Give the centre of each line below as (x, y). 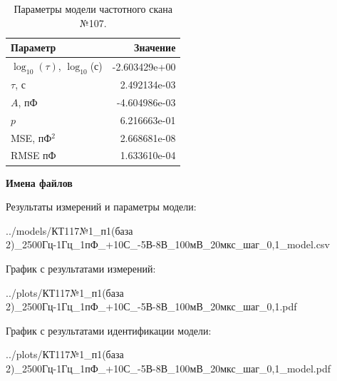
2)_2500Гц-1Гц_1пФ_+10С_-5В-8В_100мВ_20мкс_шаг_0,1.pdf (151, 306)
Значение (155, 47)
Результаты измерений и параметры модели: (101, 207)
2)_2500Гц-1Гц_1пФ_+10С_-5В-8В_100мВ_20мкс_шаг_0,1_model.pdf (168, 368)
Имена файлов (39, 182)
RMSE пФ (33, 155)
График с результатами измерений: (81, 268)
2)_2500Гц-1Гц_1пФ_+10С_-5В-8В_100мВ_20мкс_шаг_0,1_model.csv (168, 244)
